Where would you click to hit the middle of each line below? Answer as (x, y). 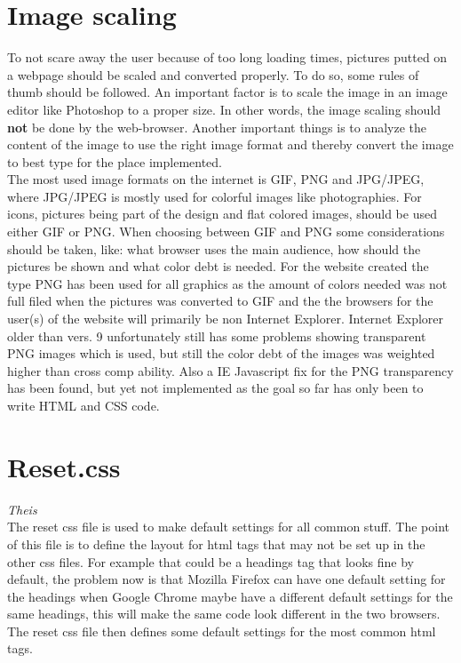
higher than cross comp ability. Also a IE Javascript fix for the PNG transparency (230, 370)
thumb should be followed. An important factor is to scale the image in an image (227, 92)
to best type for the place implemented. (115, 161)
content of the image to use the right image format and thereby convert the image (230, 144)
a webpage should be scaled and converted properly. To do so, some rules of (213, 74)
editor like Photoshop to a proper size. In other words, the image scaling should (224, 109)
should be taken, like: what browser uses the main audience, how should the (214, 248)
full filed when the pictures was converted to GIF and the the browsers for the (220, 301)
